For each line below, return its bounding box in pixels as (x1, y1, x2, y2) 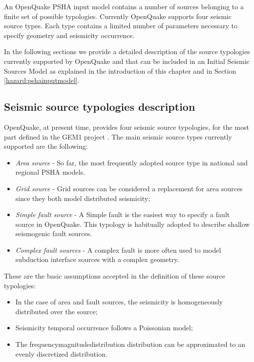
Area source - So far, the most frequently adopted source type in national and (15, 157, 248, 167)
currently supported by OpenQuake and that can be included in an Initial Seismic (4, 56, 250, 66)
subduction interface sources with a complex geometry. (15, 254, 179, 264)
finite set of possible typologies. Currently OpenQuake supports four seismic (4, 11, 232, 21)
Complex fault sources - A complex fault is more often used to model (15, 244, 221, 255)
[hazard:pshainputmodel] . (4, 75, 80, 85)
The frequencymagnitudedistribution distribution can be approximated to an (15, 339, 245, 349)
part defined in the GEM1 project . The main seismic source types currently (4, 131, 232, 141)
